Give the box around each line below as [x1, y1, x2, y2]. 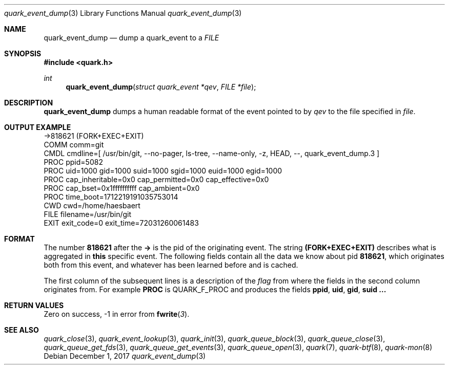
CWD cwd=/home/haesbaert [44, 201, 140, 210]
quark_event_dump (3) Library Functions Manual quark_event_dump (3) [4, 9, 242, 17]
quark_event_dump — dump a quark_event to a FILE [44, 33, 219, 42]
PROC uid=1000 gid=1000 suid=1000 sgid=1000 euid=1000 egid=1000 [44, 166, 282, 175]
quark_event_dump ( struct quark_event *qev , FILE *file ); [66, 82, 256, 91]
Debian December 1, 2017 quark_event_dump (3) [44, 352, 206, 360]
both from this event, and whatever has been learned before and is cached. [44, 261, 298, 269]
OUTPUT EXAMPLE [4, 123, 71, 132]
